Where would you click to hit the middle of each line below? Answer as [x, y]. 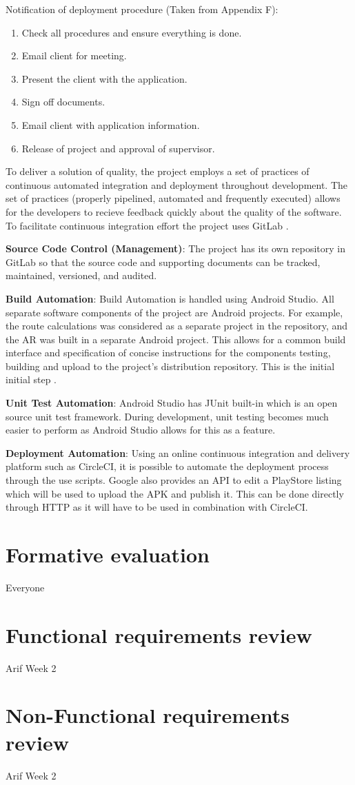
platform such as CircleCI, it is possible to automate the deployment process [167, 466]
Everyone [25, 587]
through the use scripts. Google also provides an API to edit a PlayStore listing [174, 480]
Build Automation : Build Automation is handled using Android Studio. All [170, 298]
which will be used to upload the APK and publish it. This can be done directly [175, 493]
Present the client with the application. [104, 78]
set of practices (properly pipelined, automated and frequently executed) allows [173, 198]
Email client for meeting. [74, 55]
